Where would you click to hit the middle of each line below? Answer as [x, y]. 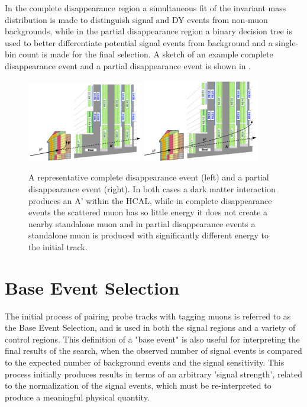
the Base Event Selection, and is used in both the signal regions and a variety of [150, 327]
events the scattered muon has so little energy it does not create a [148, 212]
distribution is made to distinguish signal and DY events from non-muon [136, 19]
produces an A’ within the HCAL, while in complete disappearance [150, 200]
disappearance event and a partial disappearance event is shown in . [128, 65]
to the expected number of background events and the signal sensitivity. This [145, 362]
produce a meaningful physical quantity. [77, 397]
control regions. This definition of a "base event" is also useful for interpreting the [152, 339]
